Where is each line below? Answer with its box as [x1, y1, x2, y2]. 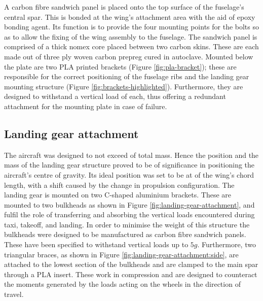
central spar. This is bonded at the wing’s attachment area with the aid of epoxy [4, 11, 255, 22]
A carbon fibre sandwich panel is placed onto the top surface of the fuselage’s [4, 2, 244, 12]
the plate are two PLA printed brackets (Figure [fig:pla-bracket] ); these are [4, 61, 237, 72]
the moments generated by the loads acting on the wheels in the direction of [4, 279, 241, 289]
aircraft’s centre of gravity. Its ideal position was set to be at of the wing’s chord [4, 169, 254, 180]
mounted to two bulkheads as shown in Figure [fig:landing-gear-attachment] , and [4, 199, 255, 210]
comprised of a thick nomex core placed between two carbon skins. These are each [4, 41, 259, 52]
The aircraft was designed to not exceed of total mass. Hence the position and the [4, 149, 259, 160]
